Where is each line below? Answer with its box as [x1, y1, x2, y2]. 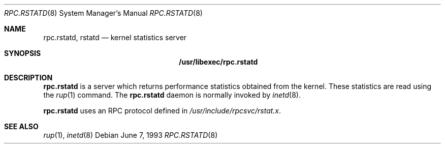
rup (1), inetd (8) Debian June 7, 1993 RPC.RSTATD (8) [43, 131, 218, 139]
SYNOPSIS [4, 49, 41, 57]
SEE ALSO [4, 122, 39, 131]
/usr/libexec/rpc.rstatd [179, 57, 258, 66]
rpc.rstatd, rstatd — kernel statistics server [43, 33, 187, 42]
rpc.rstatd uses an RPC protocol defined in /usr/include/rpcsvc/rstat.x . [43, 106, 281, 115]
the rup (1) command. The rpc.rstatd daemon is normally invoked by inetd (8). [43, 91, 301, 99]
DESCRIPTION [4, 73, 53, 82]
